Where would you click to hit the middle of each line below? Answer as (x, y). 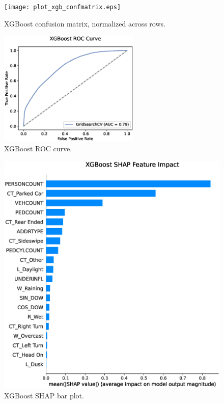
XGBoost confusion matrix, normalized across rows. (85, 23)
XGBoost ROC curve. (38, 149)
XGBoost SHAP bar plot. (44, 395)
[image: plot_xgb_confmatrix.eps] (63, 7)
